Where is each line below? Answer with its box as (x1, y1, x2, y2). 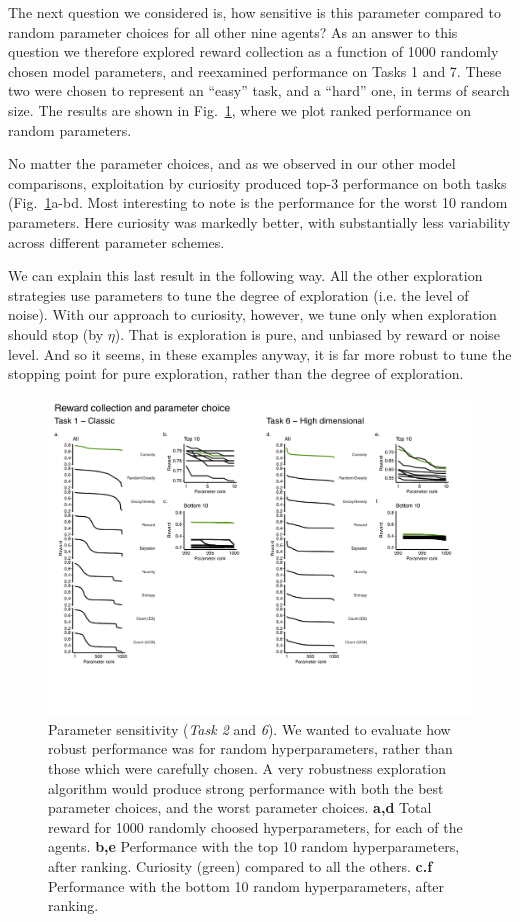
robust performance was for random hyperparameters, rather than (48, 738, 453, 759)
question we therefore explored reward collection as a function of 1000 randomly (8, 41, 499, 62)
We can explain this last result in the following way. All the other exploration (8, 265, 483, 286)
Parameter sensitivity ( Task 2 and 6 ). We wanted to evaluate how (48, 718, 451, 739)
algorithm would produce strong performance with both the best (48, 777, 444, 798)
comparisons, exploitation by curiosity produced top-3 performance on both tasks (8, 172, 507, 193)
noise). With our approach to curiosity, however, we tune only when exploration (8, 304, 497, 325)
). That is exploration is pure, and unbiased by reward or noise (114, 323, 500, 344)
